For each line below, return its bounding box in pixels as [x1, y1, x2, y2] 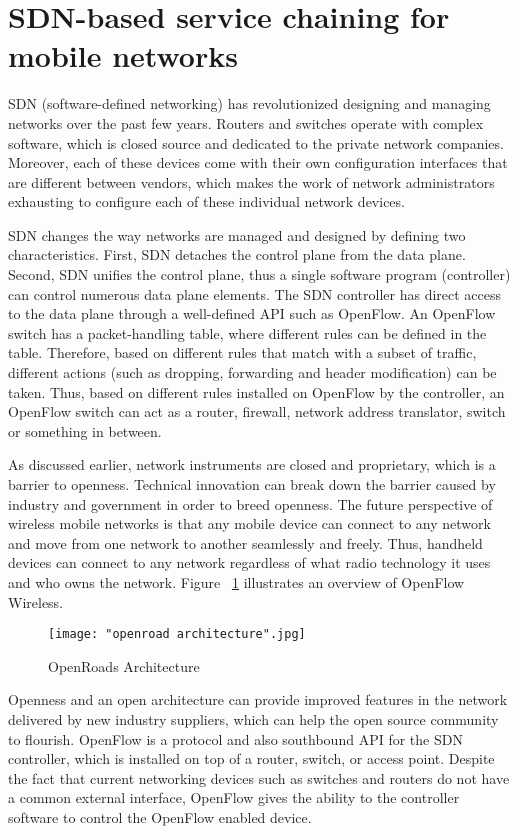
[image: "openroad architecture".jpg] [48, 627, 306, 642]
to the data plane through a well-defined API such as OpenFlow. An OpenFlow [8, 303, 496, 324]
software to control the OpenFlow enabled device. [8, 806, 312, 827]
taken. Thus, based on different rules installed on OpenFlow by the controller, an [8, 381, 505, 402]
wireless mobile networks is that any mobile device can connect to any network [8, 513, 491, 534]
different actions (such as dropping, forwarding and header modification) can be [8, 362, 497, 383]
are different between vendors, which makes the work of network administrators [8, 171, 495, 192]
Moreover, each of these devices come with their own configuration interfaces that [8, 152, 508, 173]
